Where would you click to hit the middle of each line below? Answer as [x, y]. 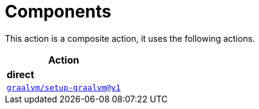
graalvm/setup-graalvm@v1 [64, 87]
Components [58, 12]
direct [21, 74]
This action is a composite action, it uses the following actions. [130, 38]
